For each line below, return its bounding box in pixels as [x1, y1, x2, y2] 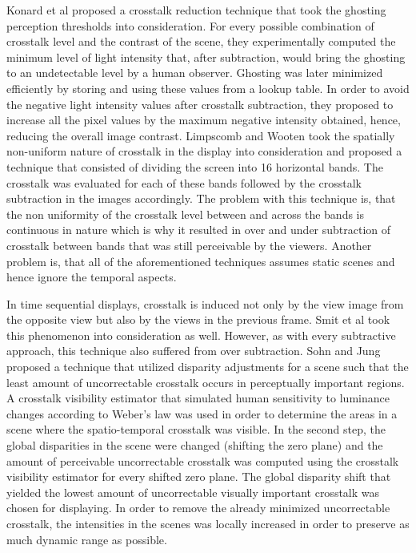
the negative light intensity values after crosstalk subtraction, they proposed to [6, 95, 394, 112]
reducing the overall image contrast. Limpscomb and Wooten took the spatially [6, 127, 395, 143]
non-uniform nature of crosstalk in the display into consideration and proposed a [6, 143, 402, 159]
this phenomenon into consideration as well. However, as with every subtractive [6, 326, 396, 343]
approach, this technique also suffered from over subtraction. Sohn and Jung [6, 342, 381, 359]
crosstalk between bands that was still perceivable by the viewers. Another [6, 236, 372, 253]
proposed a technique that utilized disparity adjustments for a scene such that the [6, 358, 409, 375]
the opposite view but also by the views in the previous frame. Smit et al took [6, 311, 390, 328]
